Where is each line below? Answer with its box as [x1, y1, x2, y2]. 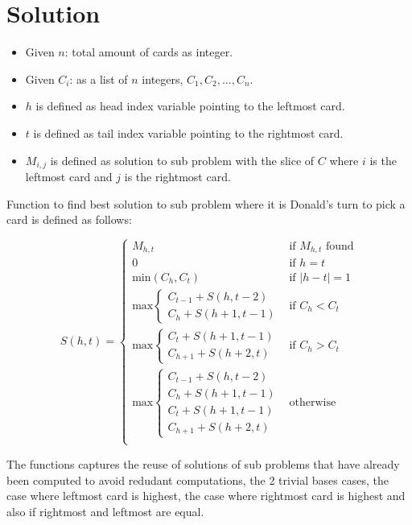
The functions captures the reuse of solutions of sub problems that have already [6, 456, 400, 472]
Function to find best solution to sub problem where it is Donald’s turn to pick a [6, 195, 406, 212]
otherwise [289, 397, 336, 409]
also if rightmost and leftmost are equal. [6, 502, 204, 519]
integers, [142, 70, 183, 87]
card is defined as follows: [6, 211, 132, 228]
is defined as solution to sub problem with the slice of [50, 151, 315, 168]
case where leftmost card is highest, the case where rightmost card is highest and [6, 487, 406, 504]
